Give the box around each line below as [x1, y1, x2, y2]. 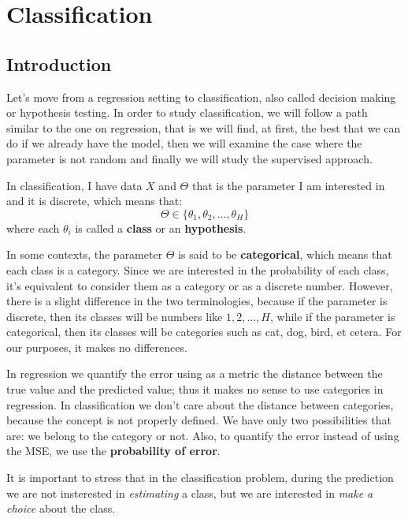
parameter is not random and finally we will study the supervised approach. [6, 150, 373, 166]
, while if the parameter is [270, 308, 395, 324]
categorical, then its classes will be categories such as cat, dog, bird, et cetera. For [6, 323, 402, 340]
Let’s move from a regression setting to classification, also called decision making [6, 88, 396, 105]
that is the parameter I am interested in [191, 177, 385, 193]
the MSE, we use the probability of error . [6, 442, 221, 459]
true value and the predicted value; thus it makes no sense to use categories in [6, 381, 384, 398]
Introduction [6, 51, 112, 76]
